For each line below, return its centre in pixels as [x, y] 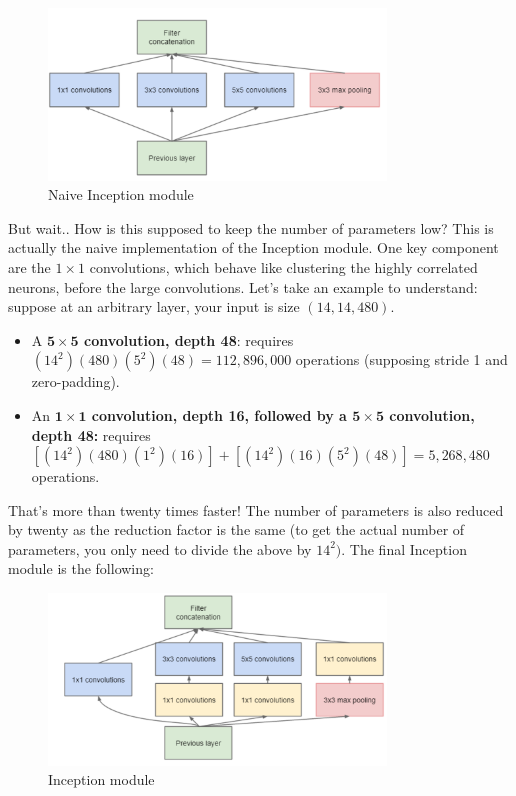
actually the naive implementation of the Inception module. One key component [253, 247]
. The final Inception [404, 548]
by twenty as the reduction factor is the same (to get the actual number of [236, 529]
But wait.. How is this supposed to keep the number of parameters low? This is [251, 227]
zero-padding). [75, 381]
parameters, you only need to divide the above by [160, 548]
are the [29, 266]
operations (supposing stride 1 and [401, 359]
